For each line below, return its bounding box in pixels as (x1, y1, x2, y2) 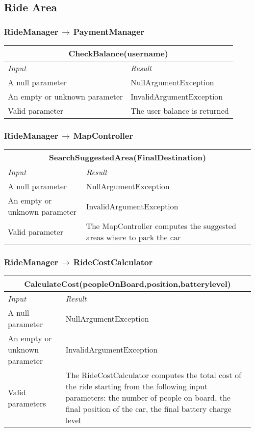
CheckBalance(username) (68, 48, 168, 59)
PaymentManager (73, 25, 145, 37)
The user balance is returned (130, 105, 229, 116)
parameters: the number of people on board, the (65, 392, 230, 404)
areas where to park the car (86, 231, 181, 243)
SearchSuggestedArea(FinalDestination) (49, 152, 206, 163)
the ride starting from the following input (65, 381, 208, 392)
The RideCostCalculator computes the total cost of (65, 369, 241, 381)
